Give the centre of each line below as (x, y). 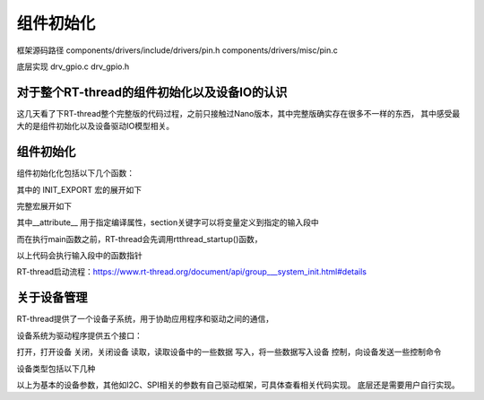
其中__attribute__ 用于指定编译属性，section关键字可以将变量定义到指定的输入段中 (168, 222)
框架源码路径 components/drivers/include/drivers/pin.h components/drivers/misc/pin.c (177, 50)
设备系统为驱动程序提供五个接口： (79, 335)
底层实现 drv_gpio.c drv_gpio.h (73, 66)
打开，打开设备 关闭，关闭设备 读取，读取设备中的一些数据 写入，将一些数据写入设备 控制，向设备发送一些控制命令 (229, 352)
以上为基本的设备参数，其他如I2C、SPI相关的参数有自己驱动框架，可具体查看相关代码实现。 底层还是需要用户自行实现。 (238, 385)
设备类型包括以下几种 (56, 369)
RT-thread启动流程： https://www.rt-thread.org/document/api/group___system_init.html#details (192, 272)
